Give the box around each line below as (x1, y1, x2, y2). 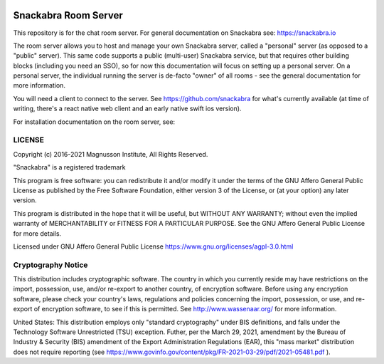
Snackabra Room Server (13, 9, 124, 21)
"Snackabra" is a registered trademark (13, 163, 126, 172)
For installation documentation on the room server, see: (13, 118, 176, 126)
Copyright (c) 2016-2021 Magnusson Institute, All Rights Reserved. (13, 150, 208, 158)
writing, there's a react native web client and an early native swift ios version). (13, 104, 242, 113)
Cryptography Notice (13, 260, 88, 270)
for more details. (13, 229, 62, 238)
